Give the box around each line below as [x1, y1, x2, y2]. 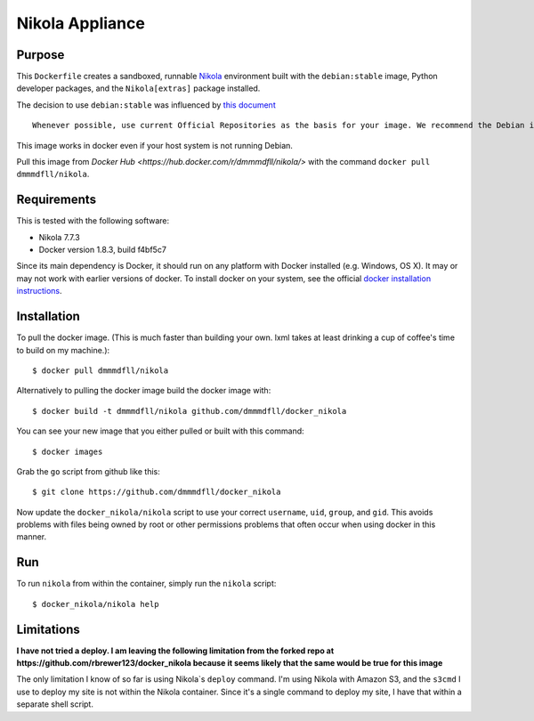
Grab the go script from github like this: [16, 466, 160, 476]
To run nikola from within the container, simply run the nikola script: [16, 579, 277, 589]
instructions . [16, 286, 62, 296]
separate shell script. [16, 699, 93, 709]
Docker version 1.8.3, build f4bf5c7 [38, 245, 166, 255]
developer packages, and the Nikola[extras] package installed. [16, 83, 261, 93]
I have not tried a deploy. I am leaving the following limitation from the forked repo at [16, 645, 335, 656]
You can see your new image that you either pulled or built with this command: [16, 425, 304, 436]
